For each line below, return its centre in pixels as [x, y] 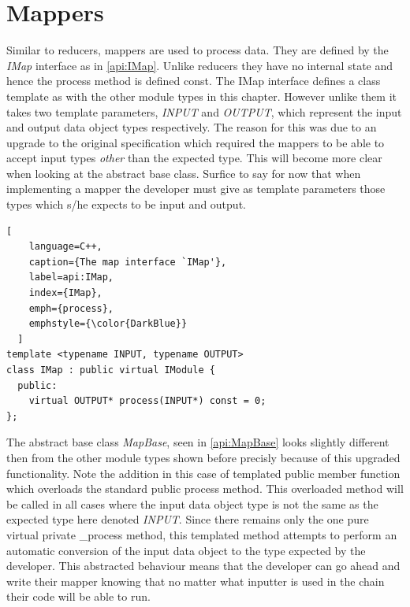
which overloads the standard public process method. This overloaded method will [205, 489]
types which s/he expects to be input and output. [126, 204]
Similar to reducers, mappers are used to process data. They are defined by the [198, 50]
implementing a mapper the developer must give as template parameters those [196, 189]
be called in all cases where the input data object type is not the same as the [192, 503]
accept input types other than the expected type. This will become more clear [194, 158]
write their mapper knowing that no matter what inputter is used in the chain [196, 581]
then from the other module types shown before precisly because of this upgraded [203, 457]
